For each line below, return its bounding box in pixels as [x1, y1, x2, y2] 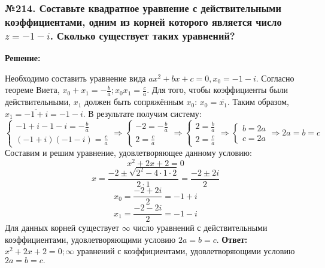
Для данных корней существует [5, 221, 119, 234]
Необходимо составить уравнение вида [5, 71, 146, 84]
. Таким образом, [227, 95, 289, 108]
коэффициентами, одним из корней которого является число [5, 14, 282, 29]
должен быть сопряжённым [84, 95, 184, 108]
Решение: [5, 52, 41, 64]
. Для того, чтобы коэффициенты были [147, 83, 288, 96]
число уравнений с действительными [133, 221, 268, 234]
